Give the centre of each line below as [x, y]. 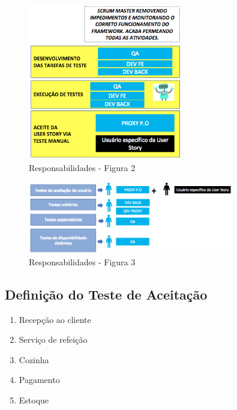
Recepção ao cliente [55, 319]
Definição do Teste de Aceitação [106, 294]
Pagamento [39, 380]
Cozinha [34, 359]
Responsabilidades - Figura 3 [82, 261]
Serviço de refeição [53, 339]
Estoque [34, 399]
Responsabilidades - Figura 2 [82, 167]
